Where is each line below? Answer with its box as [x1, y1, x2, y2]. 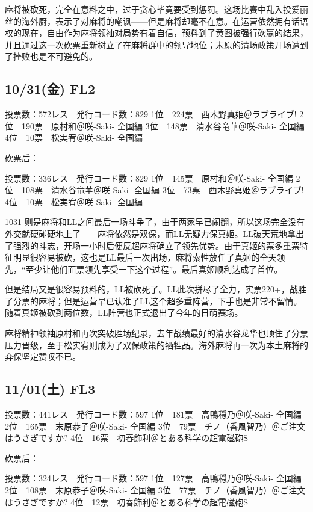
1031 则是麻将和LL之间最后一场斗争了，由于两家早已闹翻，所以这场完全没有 [5, 215, 305, 228]
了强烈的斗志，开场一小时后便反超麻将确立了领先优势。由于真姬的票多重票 [5, 239, 300, 251]
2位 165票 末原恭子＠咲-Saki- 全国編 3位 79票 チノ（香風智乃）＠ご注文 [5, 419, 306, 432]
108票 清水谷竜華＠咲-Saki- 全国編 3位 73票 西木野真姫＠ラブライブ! [21, 184, 304, 196]
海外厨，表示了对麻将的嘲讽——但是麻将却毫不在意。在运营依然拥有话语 [21, 14, 308, 27]
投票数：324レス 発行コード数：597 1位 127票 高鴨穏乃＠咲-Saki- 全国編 [5, 472, 302, 484]
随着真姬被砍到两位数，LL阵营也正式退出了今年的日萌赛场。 [5, 306, 243, 319]
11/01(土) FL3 [5, 380, 96, 398]
